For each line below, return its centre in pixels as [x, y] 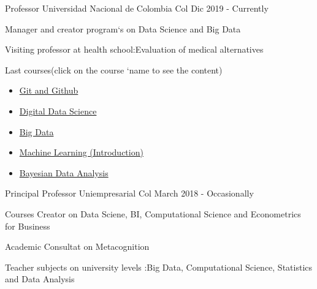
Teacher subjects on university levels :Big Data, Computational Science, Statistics [159, 267]
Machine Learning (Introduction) [81, 152]
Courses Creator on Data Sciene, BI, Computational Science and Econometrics [153, 213]
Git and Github [49, 90]
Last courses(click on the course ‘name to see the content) [114, 69]
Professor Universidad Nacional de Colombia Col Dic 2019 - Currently [137, 8]
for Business [28, 226]
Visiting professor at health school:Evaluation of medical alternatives [134, 49]
